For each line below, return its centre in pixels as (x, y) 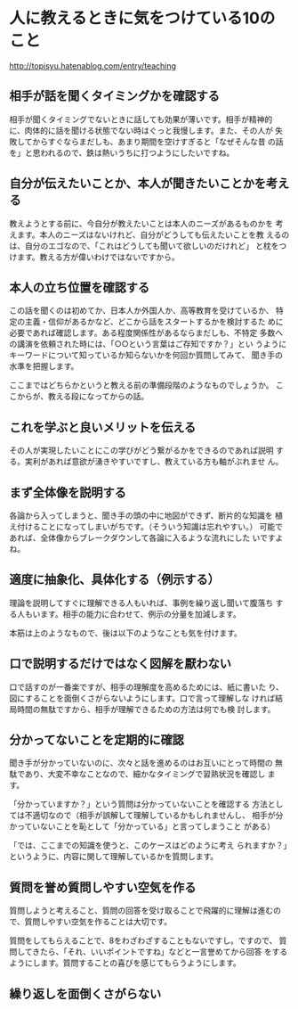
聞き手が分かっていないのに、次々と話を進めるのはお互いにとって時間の (141, 763)
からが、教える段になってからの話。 (83, 397)
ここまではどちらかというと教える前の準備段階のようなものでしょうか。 (141, 385)
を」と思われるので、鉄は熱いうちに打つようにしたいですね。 (122, 152)
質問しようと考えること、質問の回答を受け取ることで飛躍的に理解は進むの (145, 911)
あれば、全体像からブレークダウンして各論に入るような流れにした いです (142, 537)
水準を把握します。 (44, 366)
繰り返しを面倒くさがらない (85, 993)
